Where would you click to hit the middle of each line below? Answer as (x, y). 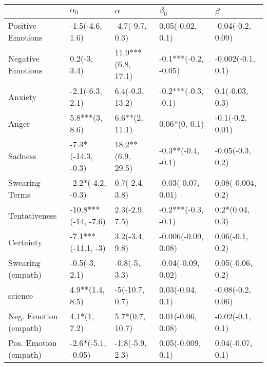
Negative (24, 58)
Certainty (25, 242)
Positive (22, 26)
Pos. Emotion (33, 343)
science (21, 295)
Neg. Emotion (33, 316)
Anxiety (23, 96)
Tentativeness (33, 215)
